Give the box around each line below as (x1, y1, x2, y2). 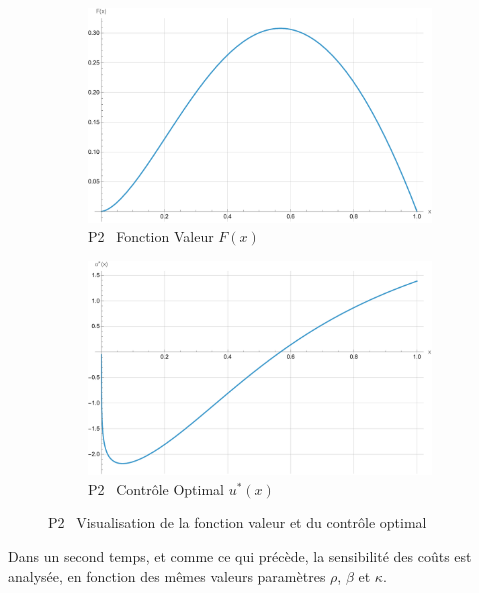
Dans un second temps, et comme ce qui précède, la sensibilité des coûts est (8, 545, 472, 566)
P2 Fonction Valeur (88, 226, 214, 247)
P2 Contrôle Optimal (88, 478, 224, 499)
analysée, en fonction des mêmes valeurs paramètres (8, 565, 326, 586)
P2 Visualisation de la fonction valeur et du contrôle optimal (48, 512, 427, 533)
